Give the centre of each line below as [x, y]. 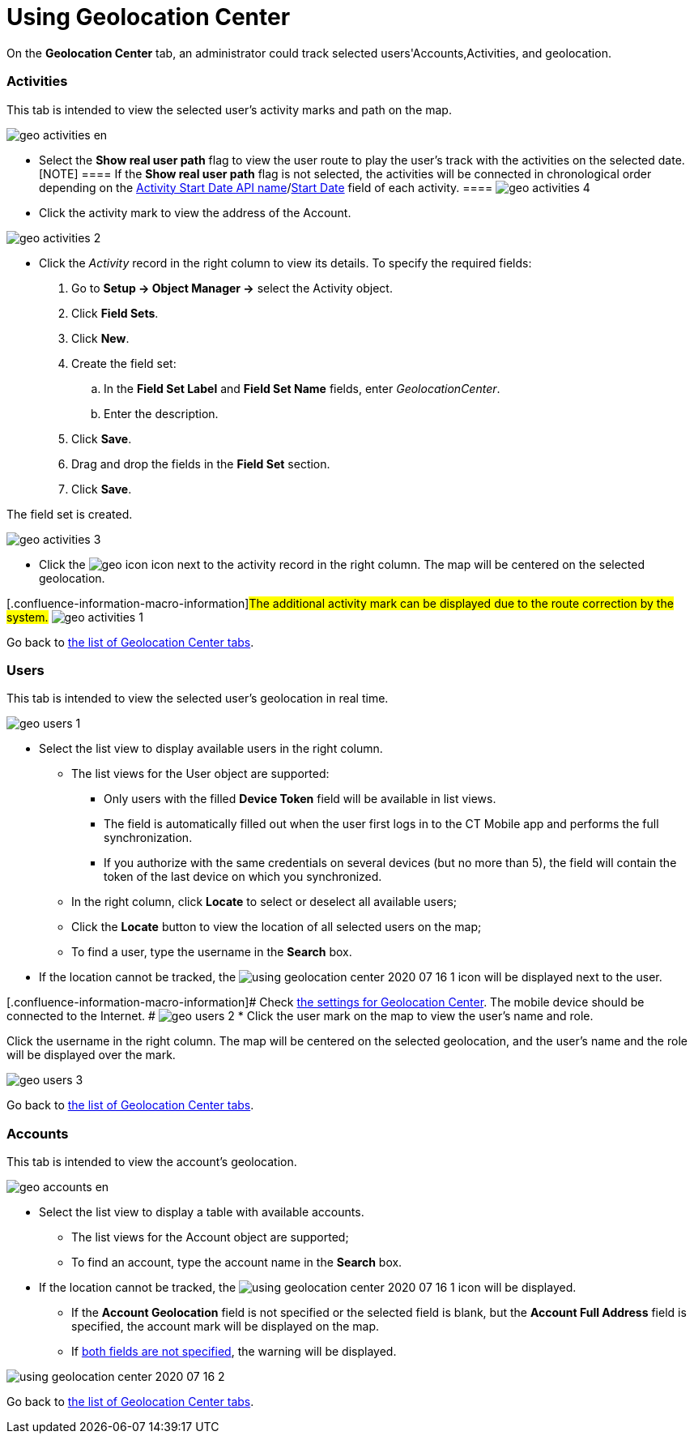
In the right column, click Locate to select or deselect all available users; [264, 902]
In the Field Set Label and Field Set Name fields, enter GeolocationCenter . [302, 388]
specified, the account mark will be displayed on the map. [226, 1326]
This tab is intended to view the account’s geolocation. [152, 1162]
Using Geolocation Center [149, 17]
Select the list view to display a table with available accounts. [202, 1212]
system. [28, 617]
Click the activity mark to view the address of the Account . [195, 212]
